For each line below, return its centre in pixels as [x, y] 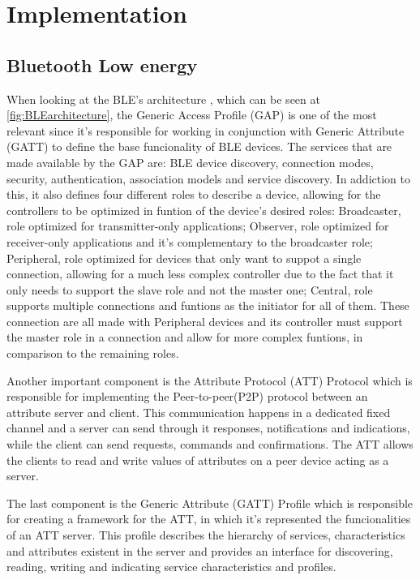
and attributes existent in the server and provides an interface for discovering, [200, 550]
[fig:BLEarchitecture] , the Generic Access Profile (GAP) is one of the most [192, 115]
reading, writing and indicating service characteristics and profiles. [171, 567]
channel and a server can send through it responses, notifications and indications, [208, 428]
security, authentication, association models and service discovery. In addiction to [208, 178]
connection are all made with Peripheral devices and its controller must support [205, 321]
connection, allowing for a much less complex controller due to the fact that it [200, 274]
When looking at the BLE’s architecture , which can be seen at [163, 99]
